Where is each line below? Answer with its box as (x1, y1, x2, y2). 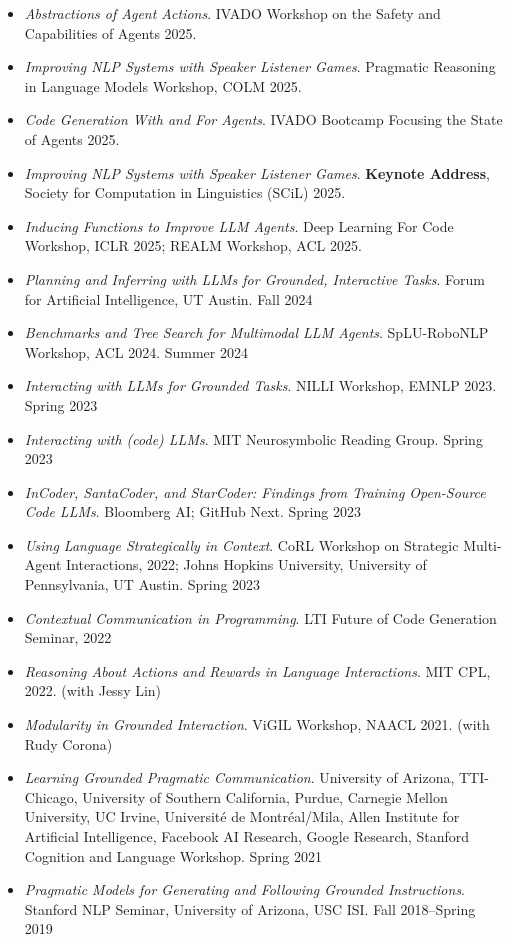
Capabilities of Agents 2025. (24, 22, 197, 43)
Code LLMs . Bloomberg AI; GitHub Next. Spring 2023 (24, 501, 361, 522)
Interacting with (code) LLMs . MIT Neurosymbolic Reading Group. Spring (24, 428, 483, 449)
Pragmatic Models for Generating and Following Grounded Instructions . (24, 879, 466, 900)
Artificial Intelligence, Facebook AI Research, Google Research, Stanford (24, 826, 470, 846)
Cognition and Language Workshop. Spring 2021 (24, 845, 322, 866)
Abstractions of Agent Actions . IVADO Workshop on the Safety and (24, 3, 441, 23)
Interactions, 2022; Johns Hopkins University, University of (66, 554, 427, 575)
